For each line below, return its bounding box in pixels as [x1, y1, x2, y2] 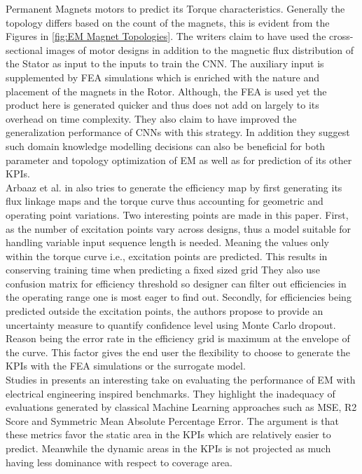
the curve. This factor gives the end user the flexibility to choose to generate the [6, 344, 350, 359]
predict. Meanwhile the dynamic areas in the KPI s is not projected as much [6, 441, 331, 455]
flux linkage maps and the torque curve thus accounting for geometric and [6, 194, 323, 208]
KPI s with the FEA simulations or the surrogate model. [6, 358, 246, 373]
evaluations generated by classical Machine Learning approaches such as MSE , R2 [6, 400, 357, 414]
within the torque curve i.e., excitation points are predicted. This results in [6, 248, 328, 263]
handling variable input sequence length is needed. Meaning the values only [6, 235, 329, 250]
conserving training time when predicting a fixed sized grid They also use [6, 262, 320, 277]
